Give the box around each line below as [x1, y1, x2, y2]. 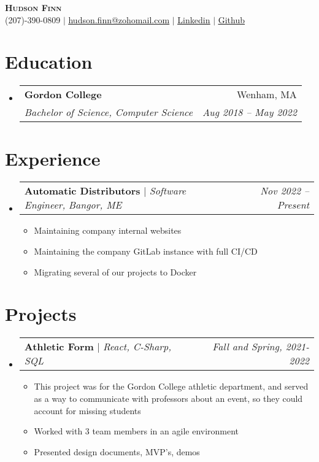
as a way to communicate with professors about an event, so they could [34, 391, 303, 404]
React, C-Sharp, [102, 339, 172, 354]
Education [5, 49, 93, 74]
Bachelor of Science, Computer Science [24, 105, 193, 120]
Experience [5, 145, 101, 171]
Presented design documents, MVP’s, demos [34, 445, 200, 458]
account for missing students [34, 404, 141, 417]
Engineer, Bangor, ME [24, 198, 122, 212]
